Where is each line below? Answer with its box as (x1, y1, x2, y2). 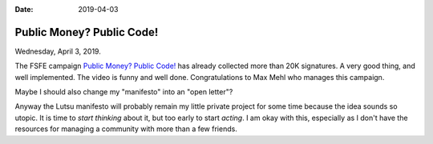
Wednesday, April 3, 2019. (14, 46, 102, 56)
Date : (14, 5, 34, 14)
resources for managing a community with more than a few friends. (14, 124, 238, 134)
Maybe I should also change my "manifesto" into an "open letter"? (14, 87, 233, 97)
